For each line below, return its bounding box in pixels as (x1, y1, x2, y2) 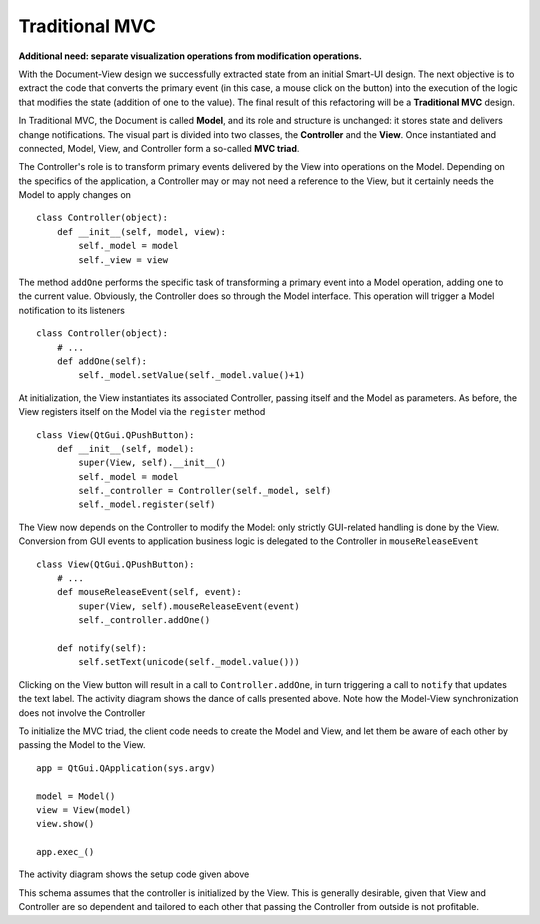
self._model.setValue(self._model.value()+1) (78, 370, 305, 381)
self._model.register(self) (78, 499, 216, 510)
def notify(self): (56, 643, 148, 654)
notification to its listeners (18, 304, 125, 316)
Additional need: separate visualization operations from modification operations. (18, 50, 362, 62)
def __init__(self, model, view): (56, 226, 227, 237)
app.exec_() (36, 846, 95, 858)
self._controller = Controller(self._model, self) (78, 485, 332, 497)
